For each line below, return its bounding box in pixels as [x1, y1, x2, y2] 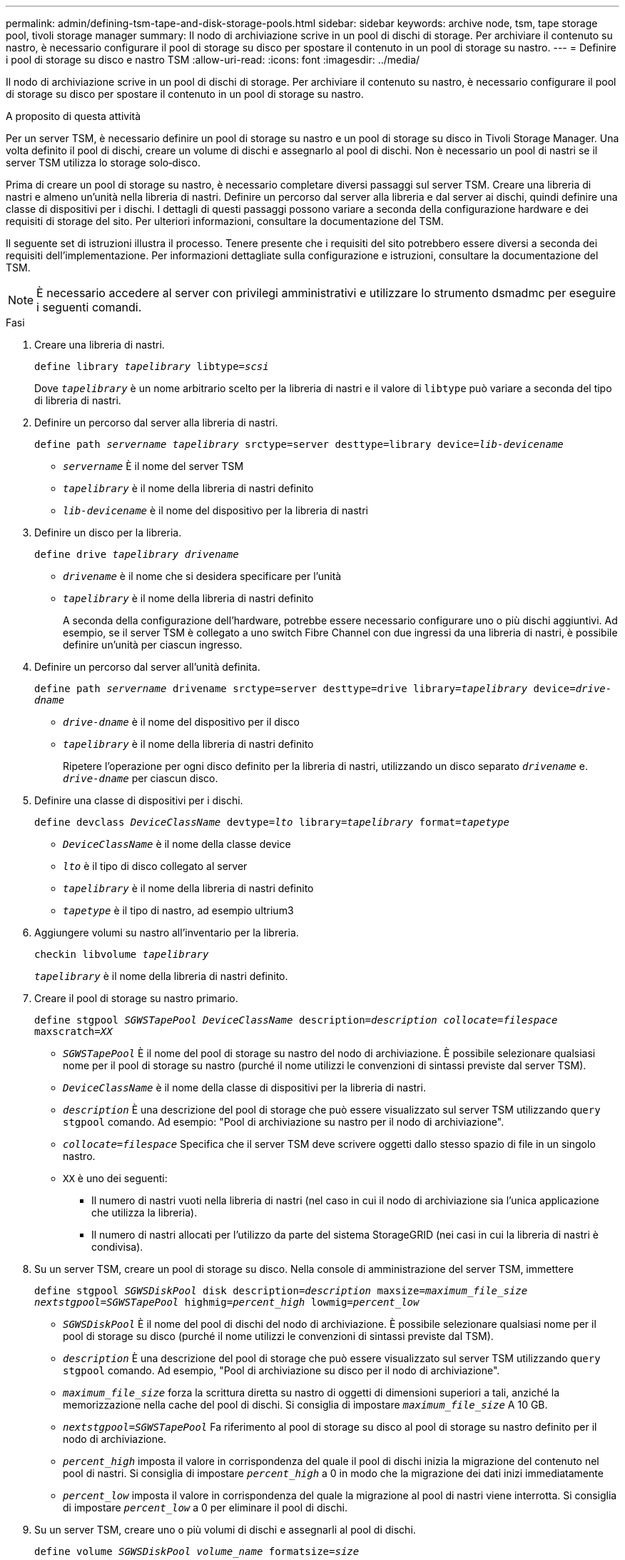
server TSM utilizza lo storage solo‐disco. [6, 156, 201, 169]
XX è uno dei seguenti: [63, 1172, 168, 1184]
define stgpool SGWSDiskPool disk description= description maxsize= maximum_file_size [34, 1285, 528, 1296]
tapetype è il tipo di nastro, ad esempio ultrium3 [63, 904, 294, 916]
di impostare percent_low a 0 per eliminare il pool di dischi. [63, 1501, 347, 1514]
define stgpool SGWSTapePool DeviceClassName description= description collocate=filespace [34, 1014, 558, 1026]
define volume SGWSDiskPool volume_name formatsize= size [34, 1546, 360, 1557]
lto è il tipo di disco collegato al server [63, 860, 248, 872]
